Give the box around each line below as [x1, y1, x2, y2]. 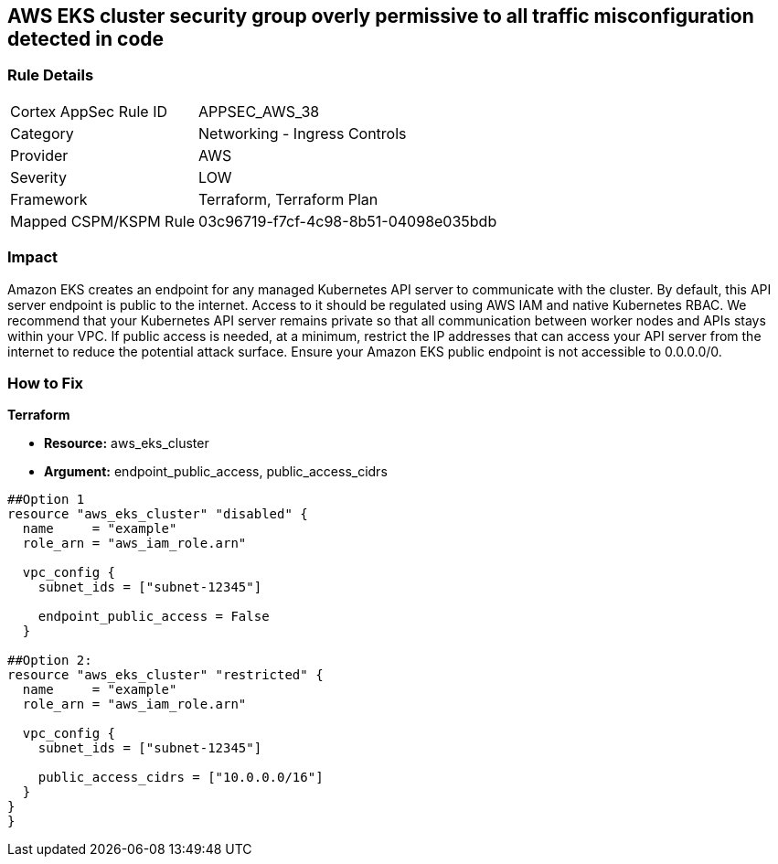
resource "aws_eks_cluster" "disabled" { [7, 507, 308, 522]
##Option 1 [7, 492, 85, 507]
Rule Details [7, 66, 94, 85]
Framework [10, 189, 88, 208]
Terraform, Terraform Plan [198, 189, 378, 208]
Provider [10, 145, 69, 165]
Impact [7, 248, 59, 267]
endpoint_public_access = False [37, 609, 270, 624]
